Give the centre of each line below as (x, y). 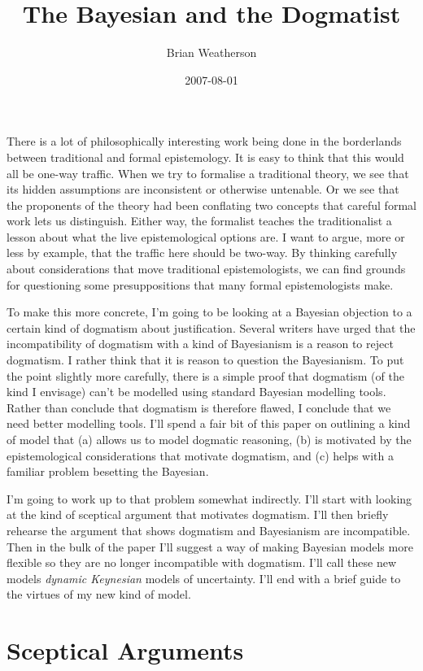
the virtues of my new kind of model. (99, 594)
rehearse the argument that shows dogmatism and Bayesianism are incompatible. (209, 530)
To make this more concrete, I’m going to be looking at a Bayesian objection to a (209, 312)
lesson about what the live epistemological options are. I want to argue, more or (206, 236)
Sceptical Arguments (125, 650)
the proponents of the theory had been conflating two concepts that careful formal (211, 205)
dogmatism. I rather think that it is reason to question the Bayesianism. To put (205, 360)
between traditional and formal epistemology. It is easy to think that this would (205, 157)
